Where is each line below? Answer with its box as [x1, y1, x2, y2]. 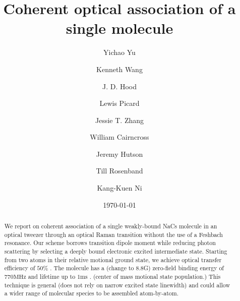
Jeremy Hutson [96, 148, 143, 159]
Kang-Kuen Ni [97, 183, 142, 193]
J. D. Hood [102, 81, 137, 91]
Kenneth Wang [96, 64, 143, 74]
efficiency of [4, 264, 35, 272]
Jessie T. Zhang [95, 114, 144, 125]
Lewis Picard [99, 98, 140, 108]
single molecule [66, 18, 173, 38]
